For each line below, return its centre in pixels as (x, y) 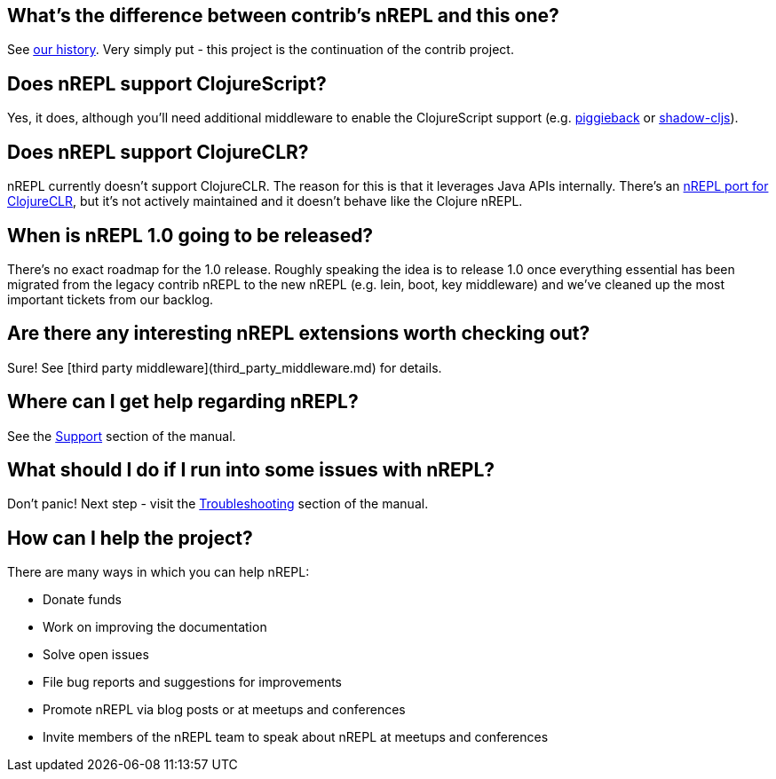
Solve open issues (96, 655)
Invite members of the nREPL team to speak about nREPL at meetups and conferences (296, 737)
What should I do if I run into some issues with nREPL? (251, 470)
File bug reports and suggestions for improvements (192, 682)
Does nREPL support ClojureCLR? (158, 152)
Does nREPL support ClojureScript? (167, 83)
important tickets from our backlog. (111, 299)
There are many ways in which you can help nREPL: (158, 572)
